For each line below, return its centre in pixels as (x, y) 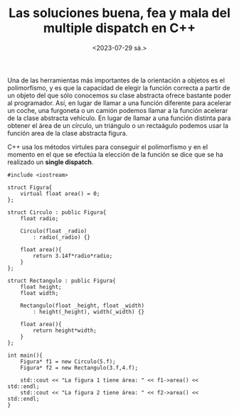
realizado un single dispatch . (51, 162)
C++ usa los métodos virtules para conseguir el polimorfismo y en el (108, 146)
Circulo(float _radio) (54, 231)
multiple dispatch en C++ (119, 28)
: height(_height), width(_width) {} (89, 312)
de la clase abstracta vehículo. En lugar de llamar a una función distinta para (119, 118)
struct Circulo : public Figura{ (57, 212)
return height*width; (65, 330)
